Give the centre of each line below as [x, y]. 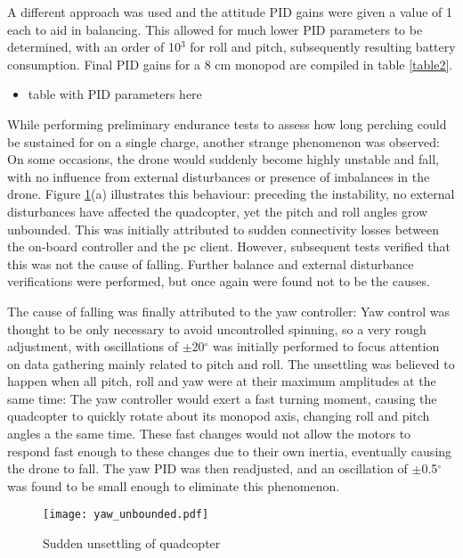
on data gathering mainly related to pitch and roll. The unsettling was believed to [231, 363]
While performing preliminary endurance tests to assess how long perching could [227, 123]
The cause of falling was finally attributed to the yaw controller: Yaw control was [228, 311]
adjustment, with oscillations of [93, 346]
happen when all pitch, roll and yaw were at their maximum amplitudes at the [222, 381]
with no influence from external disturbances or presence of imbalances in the [219, 176]
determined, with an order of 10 [94, 47]
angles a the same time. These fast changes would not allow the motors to [209, 434]
